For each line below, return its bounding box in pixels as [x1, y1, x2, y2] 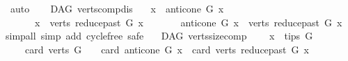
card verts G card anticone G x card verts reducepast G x [24, 42, 309, 56]
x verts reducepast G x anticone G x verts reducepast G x [34, 15, 342, 29]
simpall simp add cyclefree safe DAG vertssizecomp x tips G [6, 28, 313, 43]
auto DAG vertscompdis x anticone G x [10, 1, 224, 15]
